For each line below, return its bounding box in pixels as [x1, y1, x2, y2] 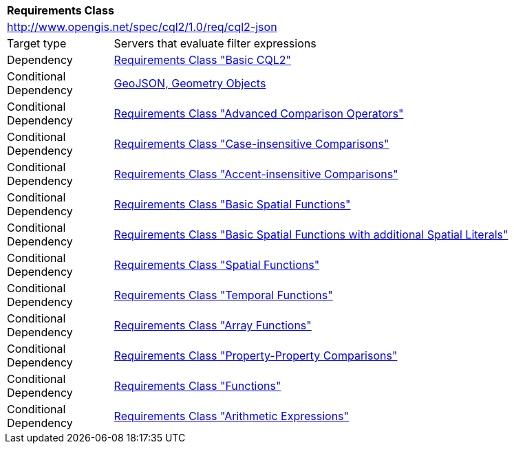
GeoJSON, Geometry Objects [114, 76, 266, 90]
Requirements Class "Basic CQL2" [114, 53, 292, 67]
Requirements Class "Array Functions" [114, 318, 312, 332]
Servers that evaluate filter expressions [114, 36, 317, 50]
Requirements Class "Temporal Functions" [114, 288, 333, 302]
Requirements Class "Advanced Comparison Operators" [114, 107, 404, 120]
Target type [7, 36, 67, 50]
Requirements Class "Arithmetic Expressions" [114, 409, 349, 423]
